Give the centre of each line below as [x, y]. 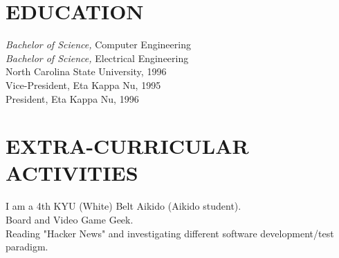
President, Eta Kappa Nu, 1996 [72, 98]
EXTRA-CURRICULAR [127, 146]
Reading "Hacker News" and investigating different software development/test [170, 233]
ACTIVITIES [72, 173]
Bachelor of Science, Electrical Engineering [97, 58]
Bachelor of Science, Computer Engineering [98, 44]
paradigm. [27, 247]
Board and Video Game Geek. [70, 219]
